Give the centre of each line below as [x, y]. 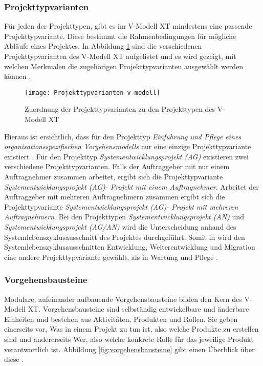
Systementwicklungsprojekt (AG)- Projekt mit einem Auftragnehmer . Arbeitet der [131, 186]
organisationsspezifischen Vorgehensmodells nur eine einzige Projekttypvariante [128, 146]
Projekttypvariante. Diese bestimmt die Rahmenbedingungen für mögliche [120, 36]
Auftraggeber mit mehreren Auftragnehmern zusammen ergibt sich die [115, 197]
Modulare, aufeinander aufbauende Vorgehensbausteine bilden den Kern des [123, 299]
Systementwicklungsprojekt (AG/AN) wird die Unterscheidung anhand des [120, 226]
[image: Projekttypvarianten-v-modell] [92, 93]
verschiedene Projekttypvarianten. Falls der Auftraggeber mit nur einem [117, 166]
